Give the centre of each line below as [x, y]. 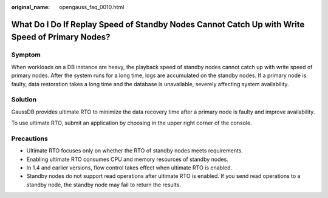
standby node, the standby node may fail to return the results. [104, 185]
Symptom [26, 55]
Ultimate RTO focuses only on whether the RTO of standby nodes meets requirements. [135, 151]
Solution [24, 100]
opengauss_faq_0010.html [92, 7]
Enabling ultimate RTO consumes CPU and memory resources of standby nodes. [128, 159]
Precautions [29, 138]
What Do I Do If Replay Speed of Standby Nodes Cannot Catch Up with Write [158, 24]
